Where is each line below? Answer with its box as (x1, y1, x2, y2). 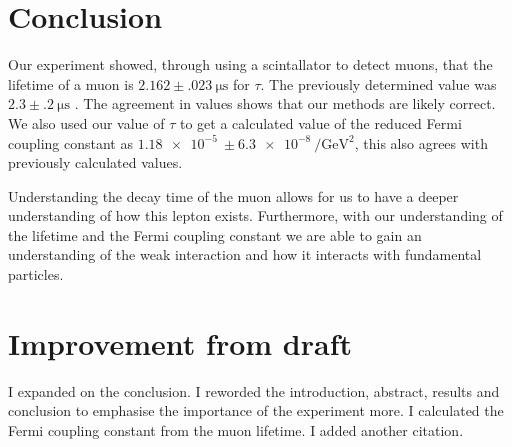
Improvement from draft (8, 322, 352, 363)
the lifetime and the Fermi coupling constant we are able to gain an (8, 224, 422, 245)
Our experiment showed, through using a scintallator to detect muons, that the (8, 54, 493, 75)
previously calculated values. (8, 152, 183, 173)
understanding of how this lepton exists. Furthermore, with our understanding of (8, 205, 503, 226)
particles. (8, 264, 64, 285)
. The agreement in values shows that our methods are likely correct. (74, 93, 496, 114)
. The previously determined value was (260, 73, 497, 94)
